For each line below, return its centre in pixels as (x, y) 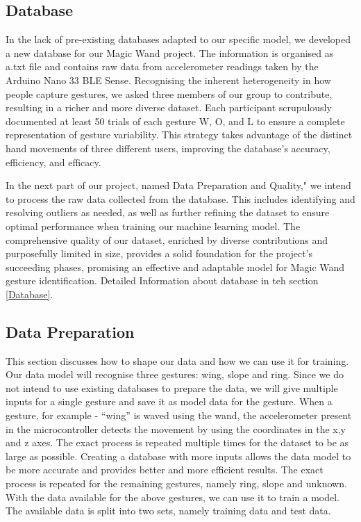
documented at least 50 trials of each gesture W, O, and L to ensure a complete (175, 121)
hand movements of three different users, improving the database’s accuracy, (168, 148)
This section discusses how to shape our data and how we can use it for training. (177, 360)
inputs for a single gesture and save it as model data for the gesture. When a (169, 401)
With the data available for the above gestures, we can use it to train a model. (173, 497)
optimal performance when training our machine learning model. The (153, 226)
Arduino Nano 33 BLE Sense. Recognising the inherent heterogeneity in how (168, 80)
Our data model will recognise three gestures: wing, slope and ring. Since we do (175, 374)
